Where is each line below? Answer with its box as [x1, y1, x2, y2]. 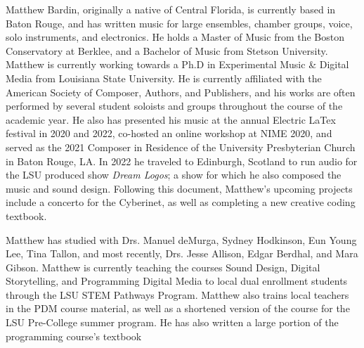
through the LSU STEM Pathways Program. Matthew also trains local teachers [6, 287, 349, 302]
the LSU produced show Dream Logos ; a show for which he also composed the [6, 167, 342, 182]
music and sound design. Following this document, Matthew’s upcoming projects [6, 181, 353, 195]
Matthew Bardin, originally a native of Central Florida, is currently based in [6, 2, 336, 16]
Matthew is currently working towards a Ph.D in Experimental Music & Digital [6, 57, 349, 72]
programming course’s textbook [6, 328, 142, 343]
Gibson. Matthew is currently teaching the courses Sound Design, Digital [6, 259, 320, 274]
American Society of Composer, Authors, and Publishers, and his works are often [6, 84, 356, 99]
